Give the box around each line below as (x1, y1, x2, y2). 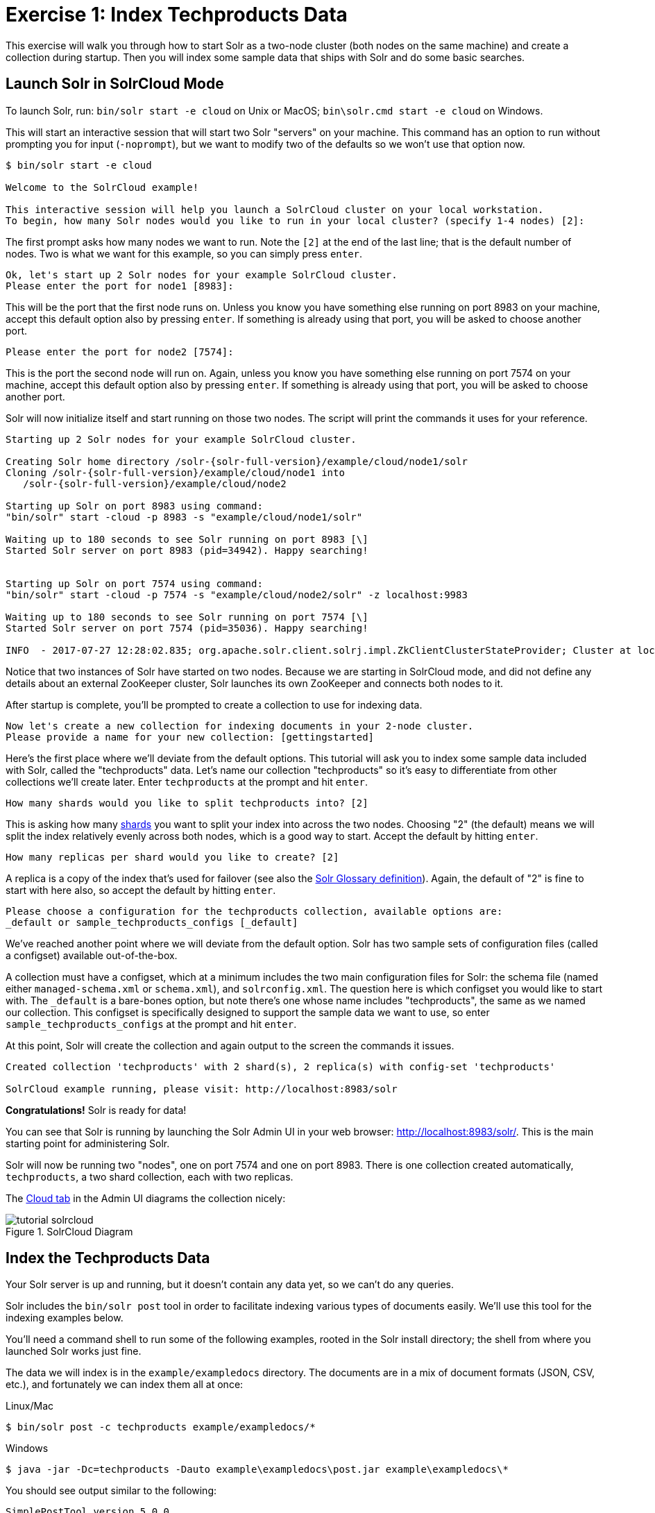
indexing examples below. (6, 1312, 124, 1324)
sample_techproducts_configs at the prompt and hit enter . (6, 1017, 297, 1030)
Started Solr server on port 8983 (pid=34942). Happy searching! (6, 544, 368, 556)
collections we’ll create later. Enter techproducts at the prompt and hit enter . (6, 775, 368, 788)
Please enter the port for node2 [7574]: (6, 346, 234, 357)
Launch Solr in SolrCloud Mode (6, 75, 224, 93)
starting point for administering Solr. (6, 1137, 170, 1149)
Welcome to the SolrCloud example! (6, 181, 199, 193)
